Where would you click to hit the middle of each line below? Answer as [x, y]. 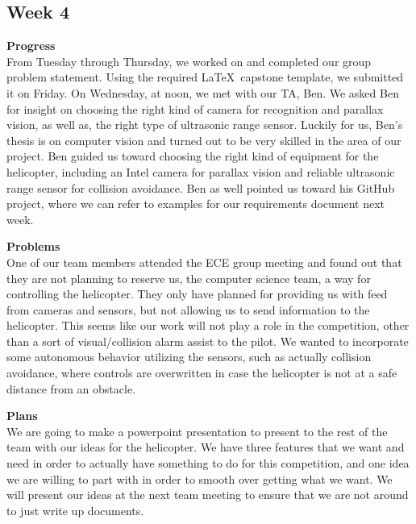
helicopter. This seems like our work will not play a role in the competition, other [208, 325]
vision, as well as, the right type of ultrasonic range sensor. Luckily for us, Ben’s [205, 125]
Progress [31, 46]
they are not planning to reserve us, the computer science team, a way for [189, 278]
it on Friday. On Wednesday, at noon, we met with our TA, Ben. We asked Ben [203, 92]
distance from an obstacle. [71, 388]
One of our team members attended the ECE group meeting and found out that [204, 262]
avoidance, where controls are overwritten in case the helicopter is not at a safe [202, 373]
